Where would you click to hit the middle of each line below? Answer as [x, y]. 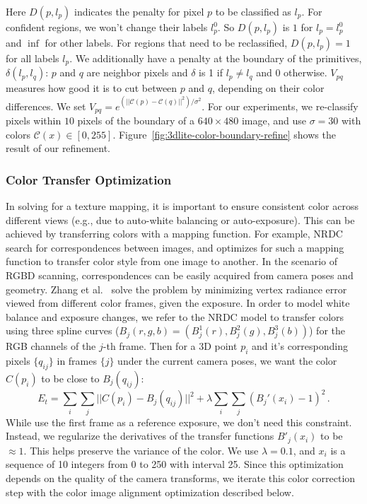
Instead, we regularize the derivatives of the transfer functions [140, 436]
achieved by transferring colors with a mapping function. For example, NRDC [174, 234]
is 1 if [211, 72]
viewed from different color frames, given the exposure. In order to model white [178, 303]
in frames [77, 361]
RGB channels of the [51, 346]
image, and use [274, 120]
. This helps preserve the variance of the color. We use [141, 450]
